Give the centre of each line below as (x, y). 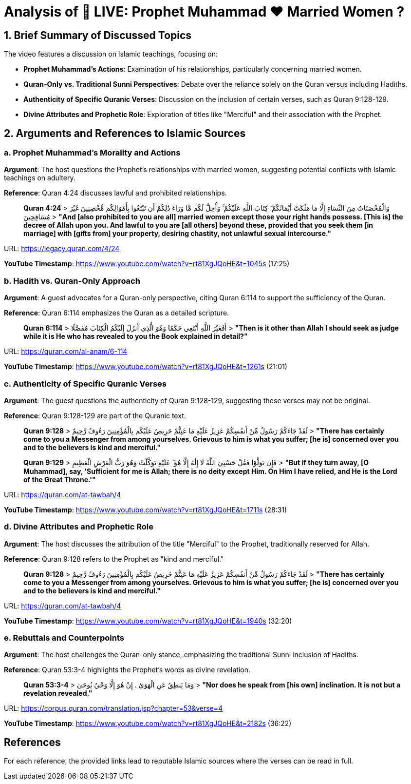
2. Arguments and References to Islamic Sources (125, 133)
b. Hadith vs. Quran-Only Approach (72, 281)
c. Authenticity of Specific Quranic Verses (85, 383)
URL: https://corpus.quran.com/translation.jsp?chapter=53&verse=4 (113, 708)
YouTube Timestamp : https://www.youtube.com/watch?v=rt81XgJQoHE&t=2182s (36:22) (148, 724)
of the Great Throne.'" (60, 479)
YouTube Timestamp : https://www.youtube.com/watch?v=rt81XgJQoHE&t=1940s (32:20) (148, 621)
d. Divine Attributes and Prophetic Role (79, 527)
